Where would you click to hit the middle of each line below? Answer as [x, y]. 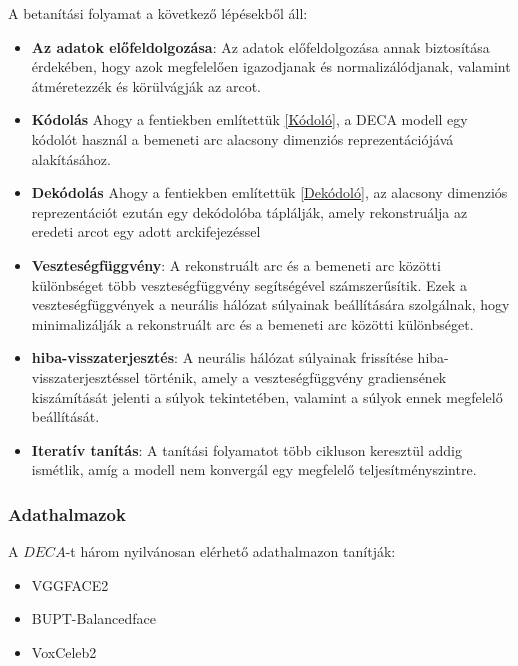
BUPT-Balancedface [94, 618]
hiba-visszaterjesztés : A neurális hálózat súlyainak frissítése [222, 357]
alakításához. [71, 158]
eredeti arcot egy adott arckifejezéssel [146, 231]
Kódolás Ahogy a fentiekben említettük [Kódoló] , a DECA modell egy [249, 119]
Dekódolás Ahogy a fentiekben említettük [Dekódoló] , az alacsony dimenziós [269, 192]
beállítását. [65, 416]
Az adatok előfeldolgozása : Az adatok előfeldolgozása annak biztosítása [260, 46]
